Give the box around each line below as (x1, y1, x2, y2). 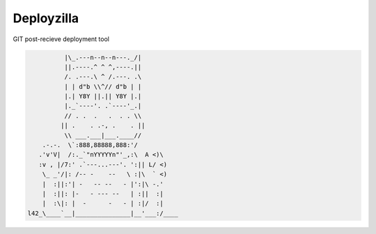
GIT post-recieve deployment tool (13, 35, 109, 43)
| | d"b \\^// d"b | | (63, 82, 142, 91)
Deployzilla (13, 10, 79, 26)
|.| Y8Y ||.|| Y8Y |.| (63, 93, 142, 100)
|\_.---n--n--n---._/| (63, 53, 142, 61)
